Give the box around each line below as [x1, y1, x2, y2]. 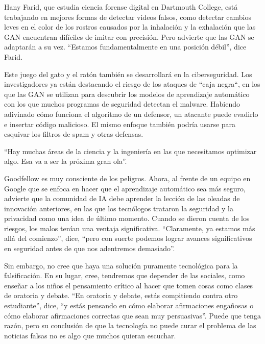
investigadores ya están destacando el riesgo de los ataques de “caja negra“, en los [4, 79, 260, 89]
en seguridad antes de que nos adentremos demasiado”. [4, 243, 175, 254]
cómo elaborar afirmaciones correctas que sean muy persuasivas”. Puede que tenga [4, 310, 261, 321]
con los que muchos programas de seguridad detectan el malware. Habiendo [4, 99, 240, 109]
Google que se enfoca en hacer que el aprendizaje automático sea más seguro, [4, 183, 246, 193]
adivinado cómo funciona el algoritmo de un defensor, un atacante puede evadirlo [4, 108, 258, 119]
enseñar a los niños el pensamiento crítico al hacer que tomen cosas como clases [4, 280, 253, 290]
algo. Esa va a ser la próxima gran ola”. [4, 156, 127, 166]
